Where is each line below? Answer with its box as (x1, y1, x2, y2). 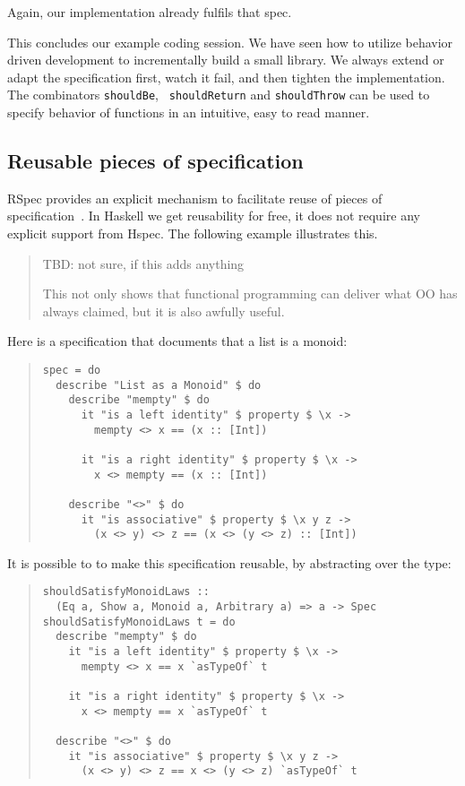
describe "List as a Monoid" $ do (56, 378, 262, 392)
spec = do (42, 363, 101, 376)
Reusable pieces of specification (7, 147, 304, 175)
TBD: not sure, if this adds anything (42, 254, 245, 272)
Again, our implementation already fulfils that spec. (7, 3, 292, 21)
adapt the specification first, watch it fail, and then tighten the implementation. (7, 67, 445, 86)
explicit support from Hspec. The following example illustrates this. (7, 224, 378, 243)
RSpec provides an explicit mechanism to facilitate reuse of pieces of (7, 188, 383, 207)
